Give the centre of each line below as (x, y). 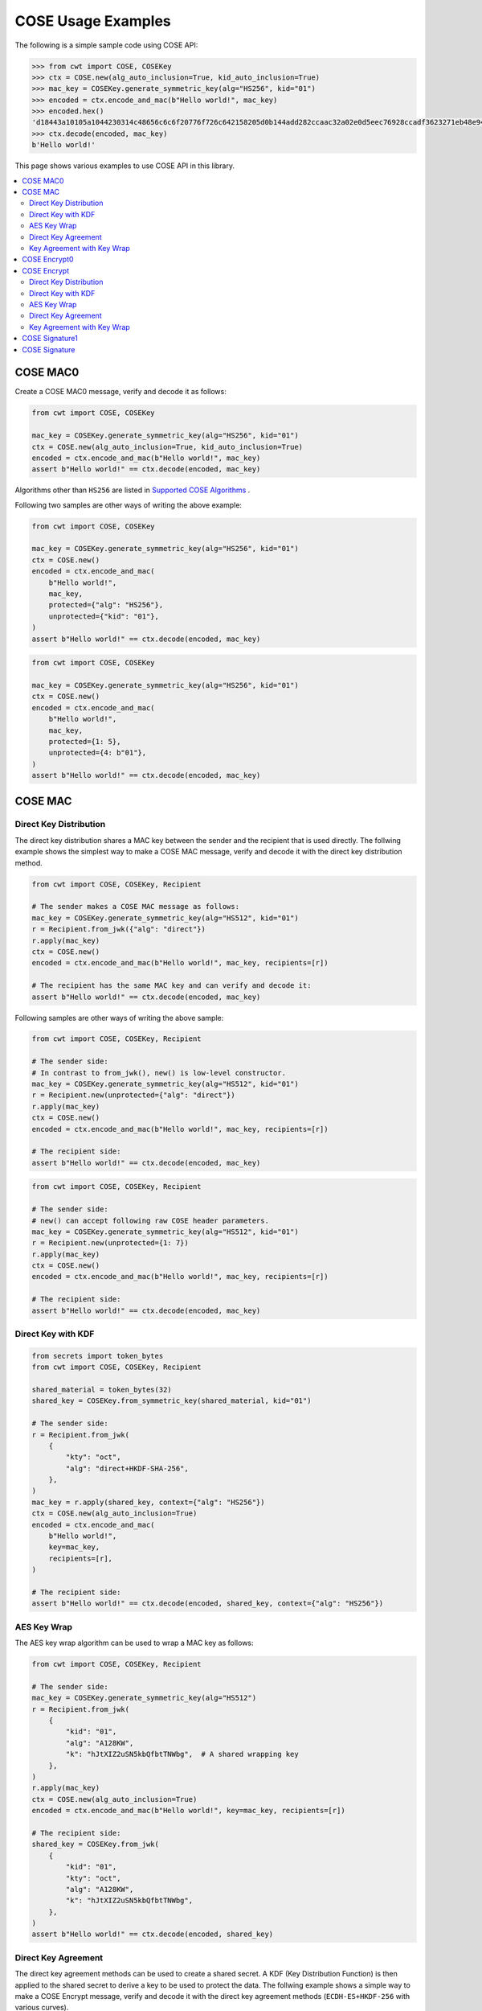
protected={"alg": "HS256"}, (106, 605)
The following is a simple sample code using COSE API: (106, 45)
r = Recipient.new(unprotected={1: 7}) (110, 1243)
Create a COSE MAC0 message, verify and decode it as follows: (120, 392)
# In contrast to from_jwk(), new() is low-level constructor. (159, 1073)
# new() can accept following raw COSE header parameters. (150, 1220)
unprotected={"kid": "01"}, (104, 616)
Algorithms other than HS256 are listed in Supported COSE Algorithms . (133, 490)
